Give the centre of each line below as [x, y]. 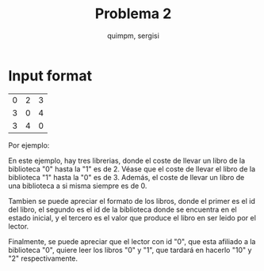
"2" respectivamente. [43, 258]
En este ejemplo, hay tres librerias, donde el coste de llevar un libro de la [127, 160]
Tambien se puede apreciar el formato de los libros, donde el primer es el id [132, 201]
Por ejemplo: [29, 145]
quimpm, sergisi [133, 36]
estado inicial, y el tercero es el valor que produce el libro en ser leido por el [132, 217]
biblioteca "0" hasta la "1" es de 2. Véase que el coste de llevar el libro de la [132, 169]
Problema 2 [133, 14]
